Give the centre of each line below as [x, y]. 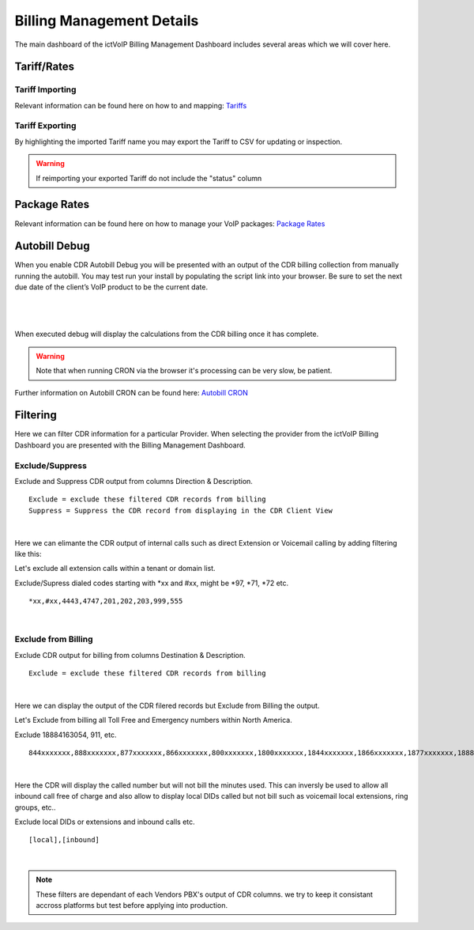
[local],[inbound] [64, 840]
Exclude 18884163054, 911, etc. [66, 735]
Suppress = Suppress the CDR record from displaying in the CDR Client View [181, 510]
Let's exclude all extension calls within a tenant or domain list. [115, 569]
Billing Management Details [107, 21]
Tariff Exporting [45, 126]
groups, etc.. [35, 807]
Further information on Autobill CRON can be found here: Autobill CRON [131, 392]
